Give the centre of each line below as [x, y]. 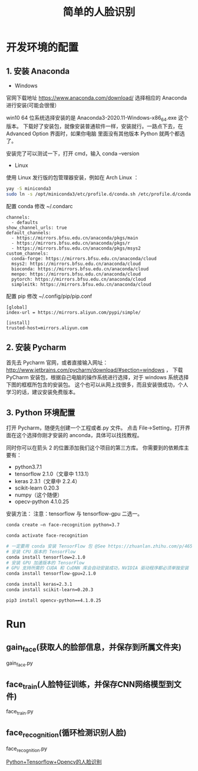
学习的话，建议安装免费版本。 [42, 392]
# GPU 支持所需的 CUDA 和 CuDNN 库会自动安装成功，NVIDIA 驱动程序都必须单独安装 [98, 568]
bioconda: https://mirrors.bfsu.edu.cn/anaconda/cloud [80, 269]
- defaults [25, 222]
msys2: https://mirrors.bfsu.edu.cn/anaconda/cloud [76, 264]
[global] [17, 307]
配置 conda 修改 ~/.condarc [39, 206]
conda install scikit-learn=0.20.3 [50, 590]
